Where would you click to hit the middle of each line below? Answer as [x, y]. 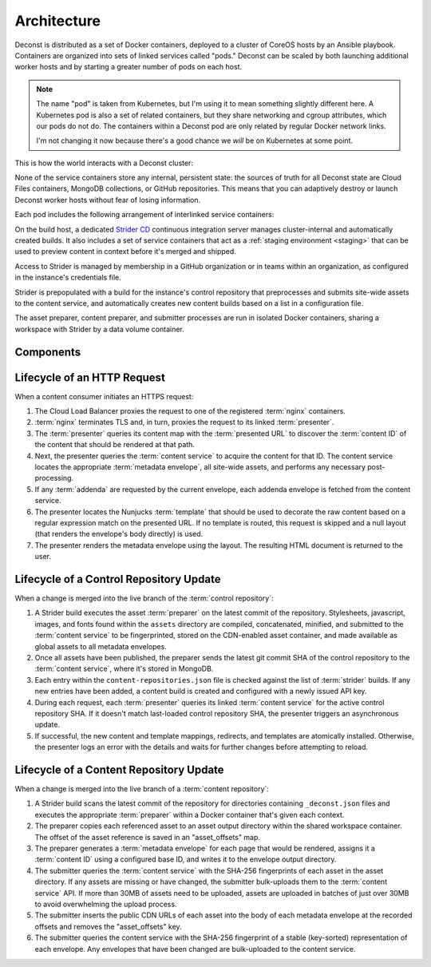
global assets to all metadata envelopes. [101, 646]
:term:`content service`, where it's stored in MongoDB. [124, 669]
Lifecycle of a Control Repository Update [118, 579]
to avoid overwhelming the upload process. [106, 904]
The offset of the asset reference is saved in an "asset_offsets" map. [148, 837]
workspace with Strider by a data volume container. [100, 329]
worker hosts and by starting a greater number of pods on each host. [129, 67]
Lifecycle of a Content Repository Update [119, 769]
